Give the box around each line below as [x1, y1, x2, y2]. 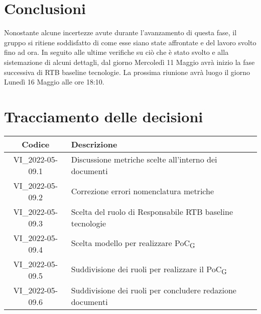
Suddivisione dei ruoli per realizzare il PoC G [71, 263, 227, 276]
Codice [22, 138, 50, 150]
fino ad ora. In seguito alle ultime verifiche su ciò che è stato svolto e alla [4, 47, 229, 57]
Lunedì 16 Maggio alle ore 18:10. [4, 76, 104, 87]
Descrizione [71, 138, 117, 150]
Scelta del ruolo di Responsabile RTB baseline [71, 205, 233, 217]
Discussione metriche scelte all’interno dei [71, 153, 217, 165]
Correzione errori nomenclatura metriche [71, 185, 214, 197]
